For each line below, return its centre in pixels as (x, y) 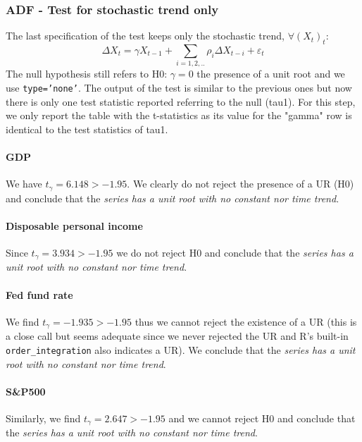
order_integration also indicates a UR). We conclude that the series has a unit (181, 349)
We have (24, 184)
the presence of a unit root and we (271, 74)
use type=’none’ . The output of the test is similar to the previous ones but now (179, 87)
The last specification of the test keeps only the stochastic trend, (145, 36)
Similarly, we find (43, 418)
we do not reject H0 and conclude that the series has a (235, 253)
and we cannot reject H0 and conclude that (262, 418)
